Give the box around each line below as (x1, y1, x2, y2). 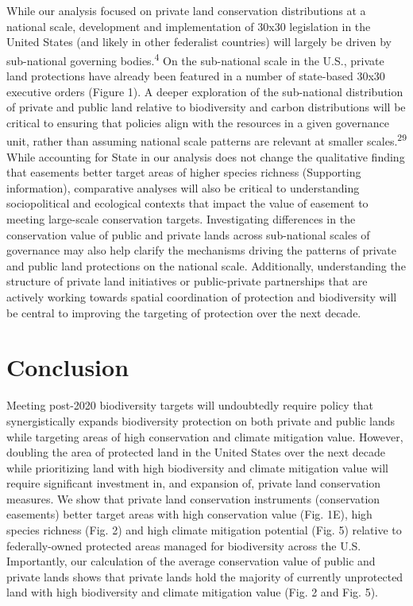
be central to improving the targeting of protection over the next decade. (6, 304, 361, 320)
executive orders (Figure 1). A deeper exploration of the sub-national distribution (6, 83, 403, 99)
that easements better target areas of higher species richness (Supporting (6, 164, 361, 181)
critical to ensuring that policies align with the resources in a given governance (6, 114, 389, 130)
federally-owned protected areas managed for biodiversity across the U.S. (6, 537, 361, 554)
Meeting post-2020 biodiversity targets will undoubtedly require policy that (6, 397, 374, 414)
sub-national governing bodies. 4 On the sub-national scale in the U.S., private (6, 49, 384, 68)
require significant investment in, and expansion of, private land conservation (6, 475, 381, 491)
